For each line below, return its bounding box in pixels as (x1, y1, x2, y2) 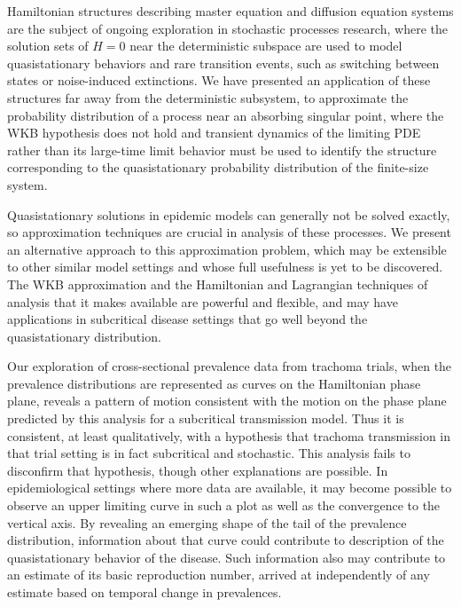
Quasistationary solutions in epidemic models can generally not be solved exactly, (7, 205, 450, 224)
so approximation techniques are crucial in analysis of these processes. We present (7, 223, 451, 241)
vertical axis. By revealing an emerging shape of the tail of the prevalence (7, 513, 407, 532)
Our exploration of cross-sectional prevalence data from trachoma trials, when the (7, 357, 452, 375)
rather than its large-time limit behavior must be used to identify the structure (7, 140, 437, 159)
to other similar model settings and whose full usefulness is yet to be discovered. (7, 257, 443, 276)
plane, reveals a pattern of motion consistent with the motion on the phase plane (7, 391, 447, 410)
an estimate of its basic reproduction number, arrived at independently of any (7, 565, 430, 584)
